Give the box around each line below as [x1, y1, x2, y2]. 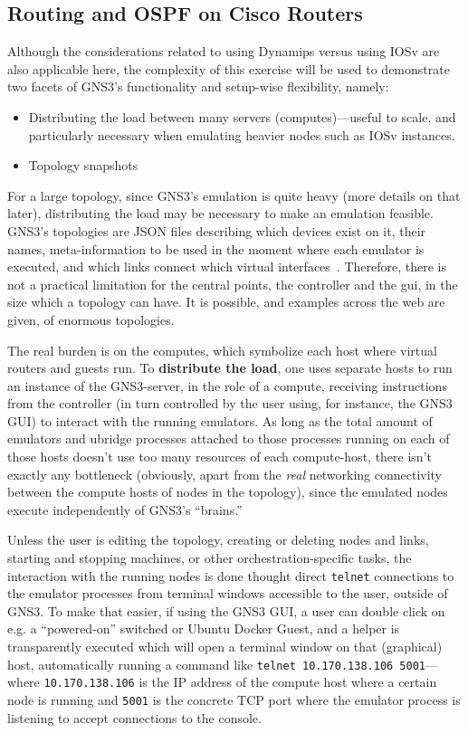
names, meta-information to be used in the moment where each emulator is [7, 239, 425, 258]
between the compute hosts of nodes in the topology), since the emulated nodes [7, 482, 448, 501]
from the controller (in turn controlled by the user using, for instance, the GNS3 [7, 394, 453, 413]
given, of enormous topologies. [7, 309, 175, 328]
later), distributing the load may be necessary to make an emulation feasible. [7, 204, 434, 223]
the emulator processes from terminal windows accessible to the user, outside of [7, 584, 448, 603]
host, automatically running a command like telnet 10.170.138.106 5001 [7, 654, 425, 673]
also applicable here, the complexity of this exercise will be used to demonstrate [7, 59, 450, 78]
